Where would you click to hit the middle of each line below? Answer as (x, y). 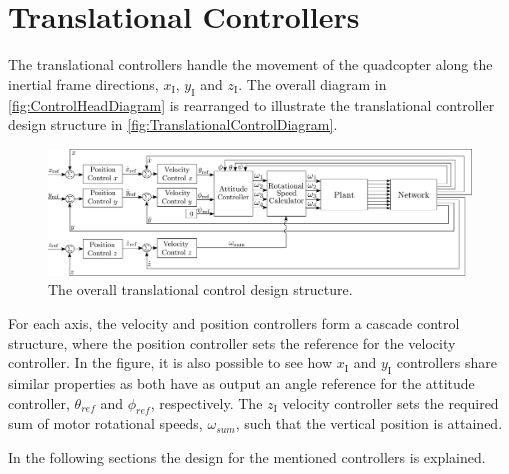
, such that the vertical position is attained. (369, 423)
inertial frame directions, (83, 83)
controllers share (447, 362)
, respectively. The (206, 402)
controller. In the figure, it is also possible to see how (170, 362)
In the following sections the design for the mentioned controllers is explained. (247, 456)
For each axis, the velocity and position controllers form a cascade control (234, 323)
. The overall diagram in (312, 83)
